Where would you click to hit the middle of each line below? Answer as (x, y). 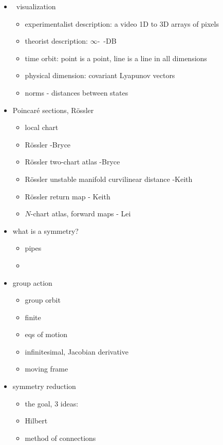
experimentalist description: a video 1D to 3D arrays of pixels (122, 23)
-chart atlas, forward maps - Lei (81, 214)
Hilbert (36, 421)
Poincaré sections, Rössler (53, 110)
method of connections (60, 438)
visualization (36, 6)
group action (32, 282)
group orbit (43, 300)
